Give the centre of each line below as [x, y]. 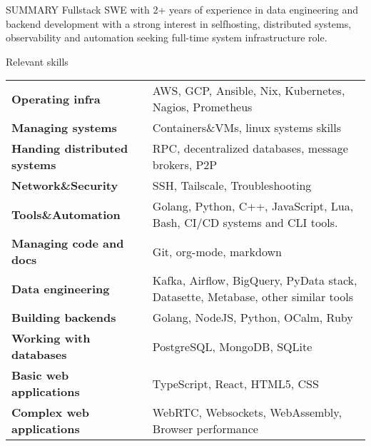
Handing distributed [70, 148]
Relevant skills [37, 61]
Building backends [64, 318]
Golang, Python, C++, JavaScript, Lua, [253, 206]
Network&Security [65, 186]
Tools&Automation [66, 214]
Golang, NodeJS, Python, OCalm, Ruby [253, 318]
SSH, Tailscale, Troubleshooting [232, 186]
